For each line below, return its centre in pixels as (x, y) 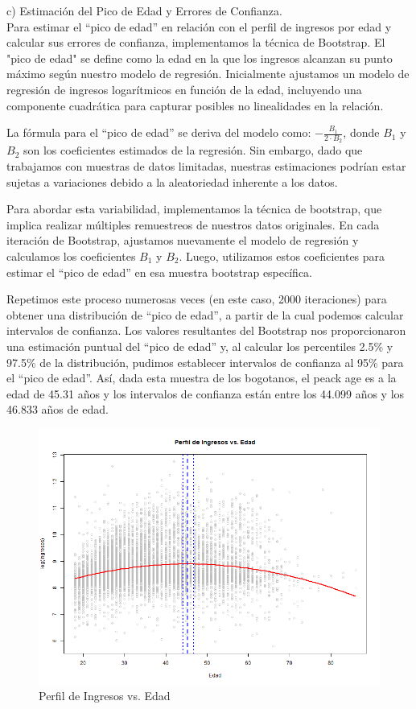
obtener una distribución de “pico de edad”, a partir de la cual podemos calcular (205, 314)
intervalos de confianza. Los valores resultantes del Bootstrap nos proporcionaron (206, 330)
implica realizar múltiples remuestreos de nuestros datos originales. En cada (193, 224)
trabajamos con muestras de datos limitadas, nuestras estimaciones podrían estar (206, 165)
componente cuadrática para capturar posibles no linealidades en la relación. (195, 105)
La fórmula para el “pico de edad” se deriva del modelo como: (159, 132)
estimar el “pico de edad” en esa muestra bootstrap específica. (160, 272)
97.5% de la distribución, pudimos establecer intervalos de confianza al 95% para (205, 362)
